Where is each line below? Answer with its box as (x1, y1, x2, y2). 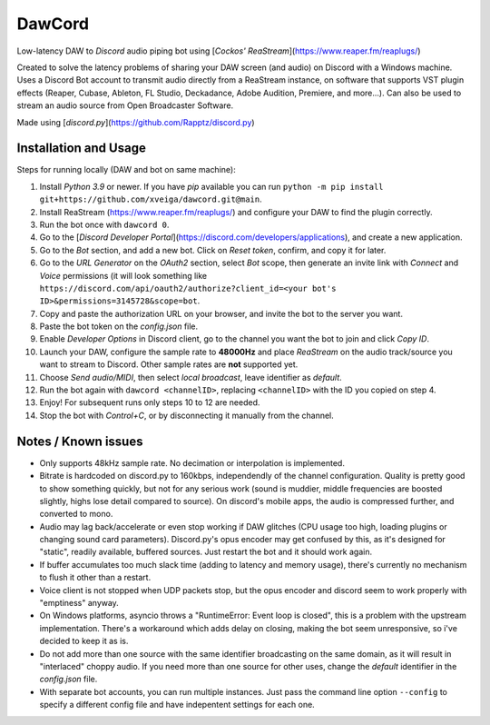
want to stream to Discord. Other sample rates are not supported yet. (39, 359, 299, 370)
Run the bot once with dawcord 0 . (39, 219, 170, 230)
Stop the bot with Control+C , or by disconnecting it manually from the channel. (39, 410, 335, 421)
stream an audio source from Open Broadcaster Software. (16, 100, 234, 111)
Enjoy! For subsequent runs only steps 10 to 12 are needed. (39, 397, 260, 408)
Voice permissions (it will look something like (39, 270, 208, 281)
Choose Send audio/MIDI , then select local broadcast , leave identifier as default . (39, 372, 342, 382)
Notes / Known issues (16, 433, 143, 449)
